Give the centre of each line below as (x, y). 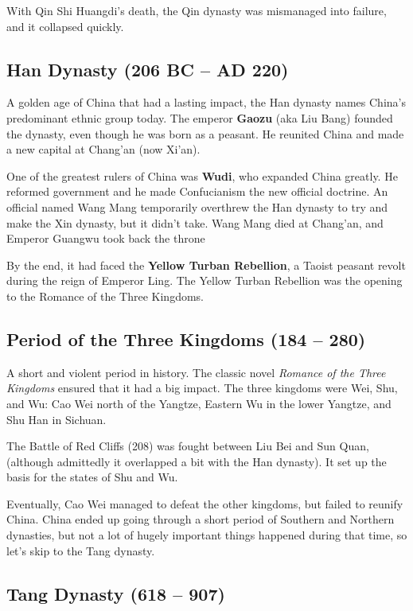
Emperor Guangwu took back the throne (106, 238)
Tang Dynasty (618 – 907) (116, 593)
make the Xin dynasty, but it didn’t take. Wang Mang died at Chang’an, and (195, 222)
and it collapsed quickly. (65, 26)
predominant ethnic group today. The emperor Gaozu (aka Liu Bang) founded (200, 117)
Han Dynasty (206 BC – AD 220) (148, 69)
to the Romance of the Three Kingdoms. (105, 296)
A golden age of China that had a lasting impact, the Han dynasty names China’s (206, 102)
